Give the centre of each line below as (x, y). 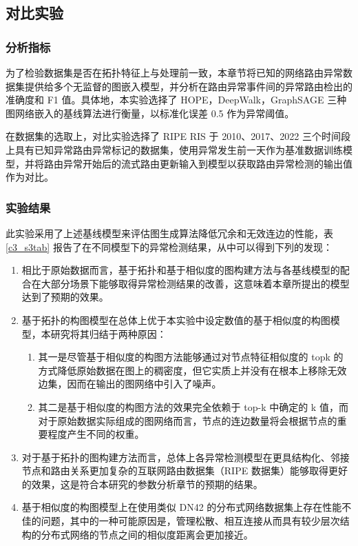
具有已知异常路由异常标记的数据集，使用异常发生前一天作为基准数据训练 (179, 149)
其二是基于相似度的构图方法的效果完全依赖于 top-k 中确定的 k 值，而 (193, 406)
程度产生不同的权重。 (96, 434)
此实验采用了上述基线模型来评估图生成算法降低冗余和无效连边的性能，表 (169, 233)
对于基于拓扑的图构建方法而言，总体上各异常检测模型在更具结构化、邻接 (186, 457)
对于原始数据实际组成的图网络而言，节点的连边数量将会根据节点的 (188, 420)
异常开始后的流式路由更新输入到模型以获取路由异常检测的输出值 (208, 163)
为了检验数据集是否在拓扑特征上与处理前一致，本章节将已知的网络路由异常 (174, 72)
